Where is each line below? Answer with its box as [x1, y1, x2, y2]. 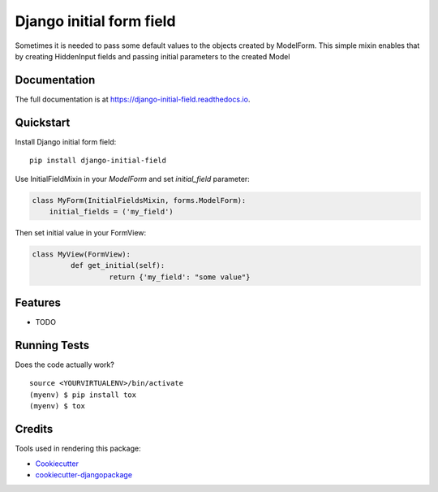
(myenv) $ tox [29, 402, 85, 411]
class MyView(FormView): [32, 249, 131, 259]
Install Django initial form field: [15, 136, 117, 146]
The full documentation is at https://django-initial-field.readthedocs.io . [15, 94, 251, 104]
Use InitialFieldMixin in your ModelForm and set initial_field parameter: [15, 174, 251, 183]
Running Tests [15, 338, 89, 352]
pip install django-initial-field [29, 156, 166, 166]
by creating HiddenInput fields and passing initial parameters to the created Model [15, 51, 290, 61]
